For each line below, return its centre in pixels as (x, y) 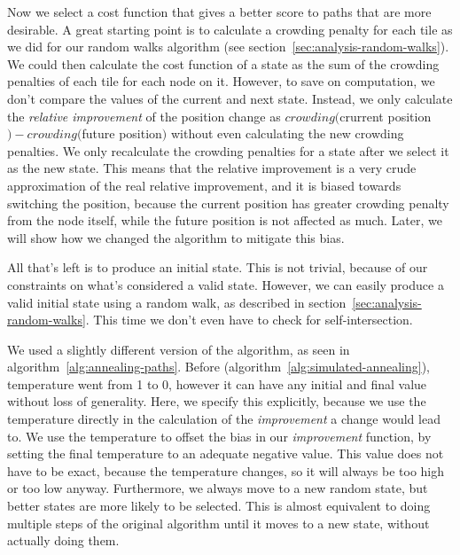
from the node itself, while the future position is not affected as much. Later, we (225, 220)
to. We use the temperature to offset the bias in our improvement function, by (219, 436)
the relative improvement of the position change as (144, 116)
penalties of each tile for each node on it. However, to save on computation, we (221, 81)
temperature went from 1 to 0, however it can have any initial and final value (217, 383)
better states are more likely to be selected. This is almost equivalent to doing (219, 506)
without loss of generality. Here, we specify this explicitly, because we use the (217, 401)
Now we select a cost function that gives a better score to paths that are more (219, 12)
